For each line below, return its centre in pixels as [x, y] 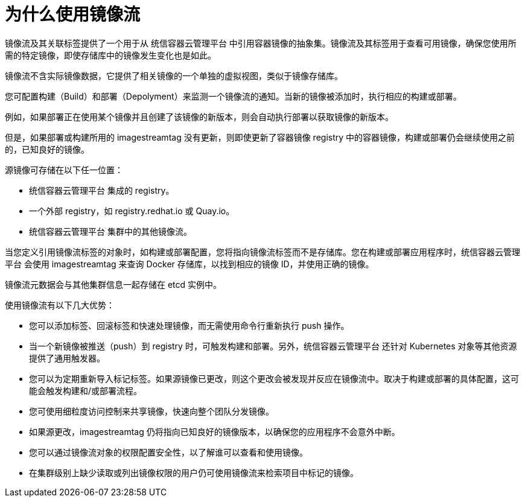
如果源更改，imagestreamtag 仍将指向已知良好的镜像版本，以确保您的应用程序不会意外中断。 [215, 431]
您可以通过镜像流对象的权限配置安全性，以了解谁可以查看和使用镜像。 [168, 452]
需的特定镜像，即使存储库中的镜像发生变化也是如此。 [110, 55]
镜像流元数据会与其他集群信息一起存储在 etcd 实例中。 [113, 284]
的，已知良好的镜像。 [47, 149]
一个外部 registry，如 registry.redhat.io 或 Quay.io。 [132, 211]
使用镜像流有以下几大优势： [60, 305]
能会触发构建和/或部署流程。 [86, 390]
